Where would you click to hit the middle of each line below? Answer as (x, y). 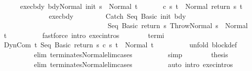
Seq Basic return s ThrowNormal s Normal (178, 25)
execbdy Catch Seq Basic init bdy (117, 16)
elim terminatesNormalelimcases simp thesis (131, 54)
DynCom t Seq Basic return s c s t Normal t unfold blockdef (120, 45)
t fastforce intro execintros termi (84, 35)
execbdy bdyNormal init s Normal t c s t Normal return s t (131, 6)
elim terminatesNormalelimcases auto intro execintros (133, 64)
